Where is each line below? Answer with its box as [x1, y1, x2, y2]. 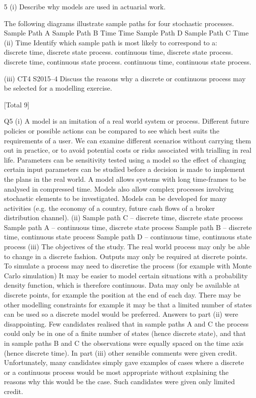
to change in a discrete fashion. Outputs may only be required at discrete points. [4, 251, 248, 261]
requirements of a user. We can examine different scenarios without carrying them [4, 135, 251, 145]
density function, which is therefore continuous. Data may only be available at [4, 280, 240, 290]
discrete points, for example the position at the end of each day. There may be [4, 290, 241, 300]
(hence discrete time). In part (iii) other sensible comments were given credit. [4, 347, 237, 358]
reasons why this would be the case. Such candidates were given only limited [4, 376, 235, 387]
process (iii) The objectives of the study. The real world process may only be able [4, 241, 250, 252]
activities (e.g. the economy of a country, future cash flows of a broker [4, 202, 215, 213]
